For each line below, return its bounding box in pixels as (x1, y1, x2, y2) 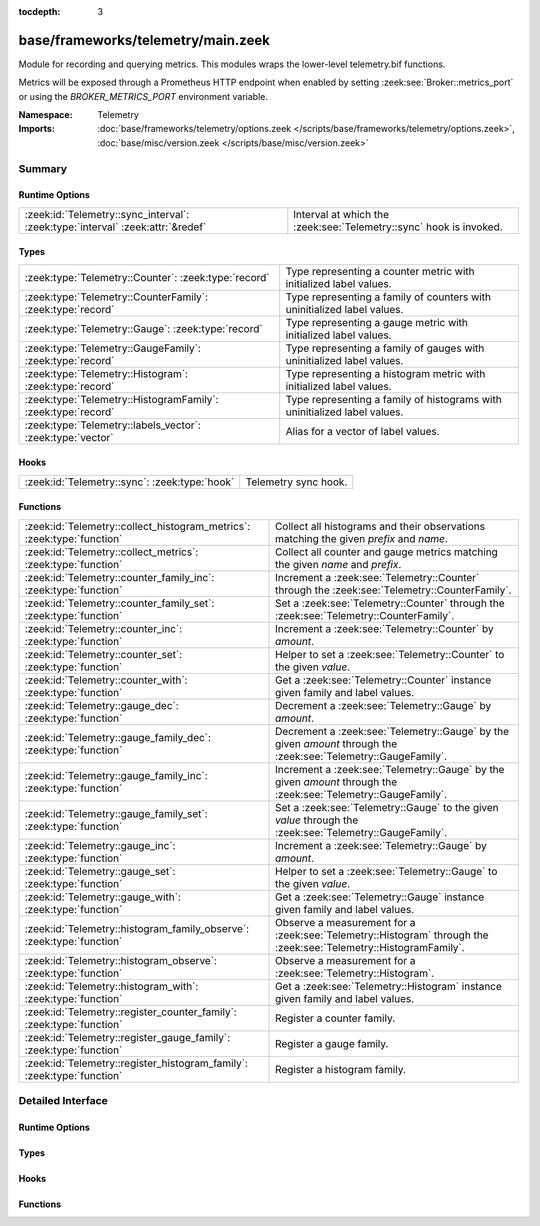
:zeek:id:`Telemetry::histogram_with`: (24, 979, 199, 993)
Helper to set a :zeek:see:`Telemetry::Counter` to (275, 647, 505, 661)
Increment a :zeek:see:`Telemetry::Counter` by (275, 621, 494, 635)
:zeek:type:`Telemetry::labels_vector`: (24, 418, 202, 432)
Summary (18, 161, 68, 175)
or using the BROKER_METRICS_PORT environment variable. (18, 90, 269, 102)
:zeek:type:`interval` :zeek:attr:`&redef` (24, 220, 207, 234)
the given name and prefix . (275, 557, 402, 571)
